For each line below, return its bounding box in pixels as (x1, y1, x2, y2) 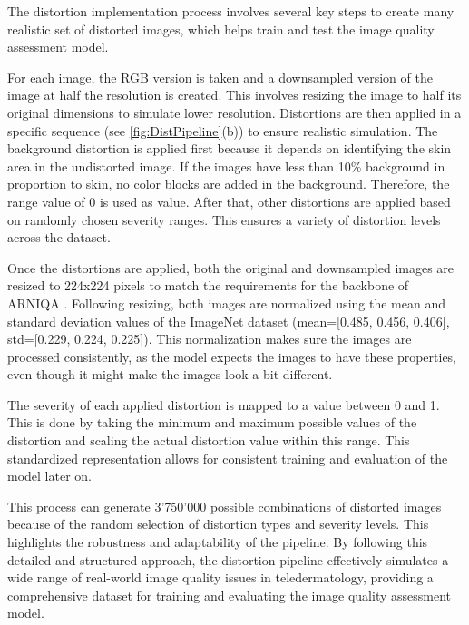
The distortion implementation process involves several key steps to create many (7, 2, 454, 20)
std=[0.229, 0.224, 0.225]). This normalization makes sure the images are (7, 329, 412, 348)
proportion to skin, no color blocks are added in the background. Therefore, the (7, 174, 450, 193)
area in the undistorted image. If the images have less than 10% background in (7, 156, 445, 175)
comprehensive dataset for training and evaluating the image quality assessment (7, 585, 452, 604)
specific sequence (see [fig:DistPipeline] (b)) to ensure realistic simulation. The (7, 121, 438, 140)
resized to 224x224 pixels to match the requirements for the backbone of (7, 276, 409, 295)
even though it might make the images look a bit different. (7, 365, 333, 384)
